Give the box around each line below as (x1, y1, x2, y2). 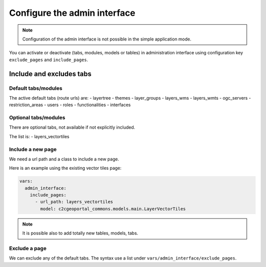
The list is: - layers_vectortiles (9, 133, 69, 139)
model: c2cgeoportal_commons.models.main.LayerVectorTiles (40, 206, 186, 212)
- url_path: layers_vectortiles (35, 199, 113, 205)
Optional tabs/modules (9, 114, 66, 121)
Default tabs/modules (9, 84, 63, 91)
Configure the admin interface (9, 7, 135, 18)
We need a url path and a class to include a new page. (9, 156, 119, 162)
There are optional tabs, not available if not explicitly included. (9, 124, 135, 130)
